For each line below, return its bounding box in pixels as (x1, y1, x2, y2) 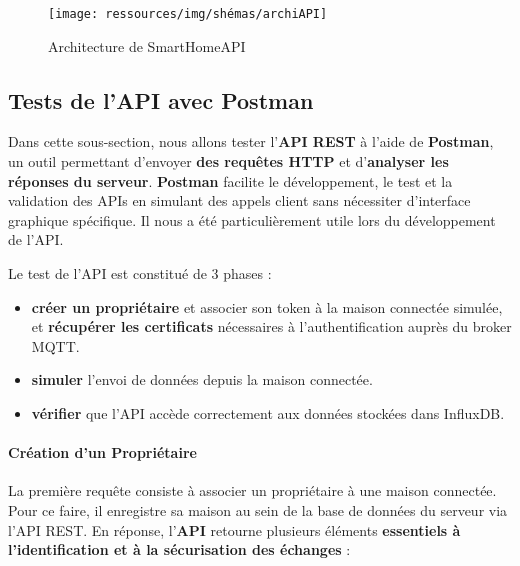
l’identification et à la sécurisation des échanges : (8, 539, 351, 560)
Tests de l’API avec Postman (8, 84, 314, 115)
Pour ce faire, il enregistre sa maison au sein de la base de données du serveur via (8, 499, 508, 520)
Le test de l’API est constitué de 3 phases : (8, 263, 272, 284)
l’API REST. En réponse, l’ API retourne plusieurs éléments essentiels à (8, 519, 461, 540)
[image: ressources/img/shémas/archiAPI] (48, 7, 328, 21)
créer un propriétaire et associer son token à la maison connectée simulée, (31, 296, 503, 317)
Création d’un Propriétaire (8, 442, 197, 463)
